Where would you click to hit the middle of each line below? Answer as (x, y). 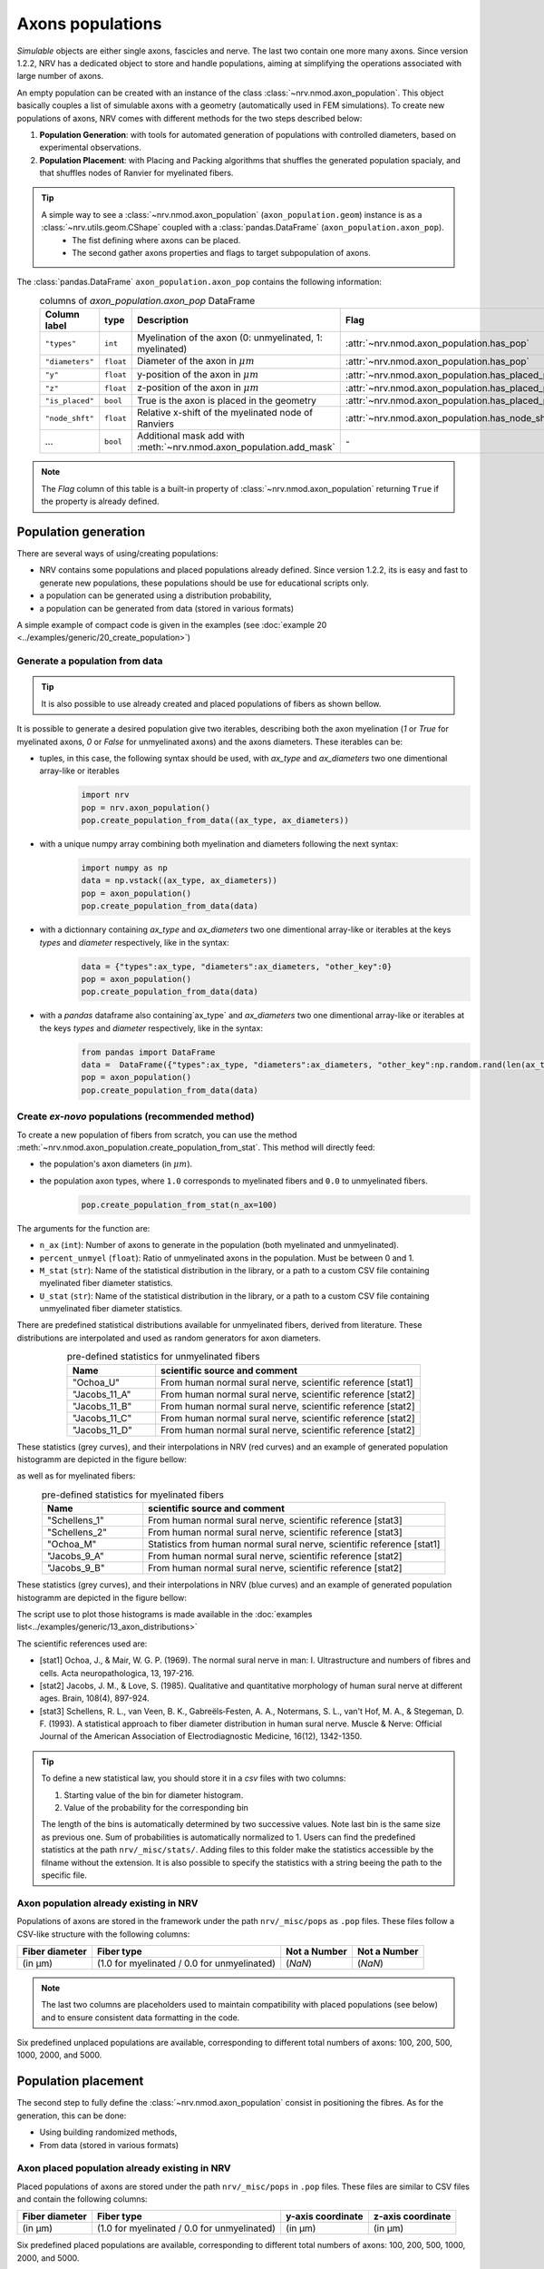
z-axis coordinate (412, 2216)
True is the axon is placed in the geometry (227, 401)
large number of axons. (60, 76)
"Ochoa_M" (72, 1545)
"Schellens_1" (75, 1520)
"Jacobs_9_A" (75, 1557)
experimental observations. (91, 147)
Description (163, 320)
